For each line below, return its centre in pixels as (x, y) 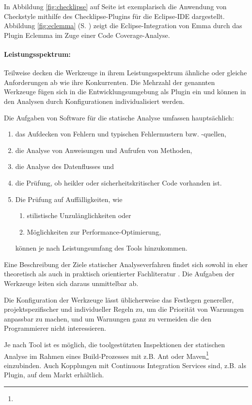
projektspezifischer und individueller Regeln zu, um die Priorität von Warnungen (124, 309)
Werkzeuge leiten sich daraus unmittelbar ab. (71, 283)
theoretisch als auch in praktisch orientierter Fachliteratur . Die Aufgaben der (119, 274)
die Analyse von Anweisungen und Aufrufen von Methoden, (104, 150)
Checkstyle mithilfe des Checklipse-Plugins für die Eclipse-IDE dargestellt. (114, 16)
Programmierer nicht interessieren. (55, 328)
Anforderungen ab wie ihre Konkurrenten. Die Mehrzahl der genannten (110, 82)
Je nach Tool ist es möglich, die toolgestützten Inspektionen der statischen (115, 345)
